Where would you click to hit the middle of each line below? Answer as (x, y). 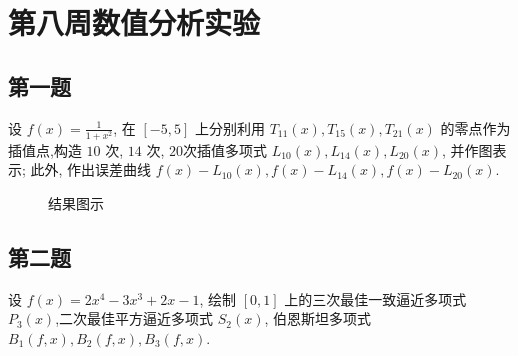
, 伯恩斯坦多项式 (318, 318)
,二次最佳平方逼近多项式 (134, 318)
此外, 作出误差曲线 (91, 169)
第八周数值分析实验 (134, 22)
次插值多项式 (225, 149)
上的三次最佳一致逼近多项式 (375, 298)
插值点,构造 (45, 149)
